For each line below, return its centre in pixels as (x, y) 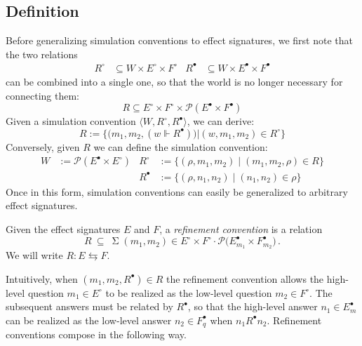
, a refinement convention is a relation (241, 229)
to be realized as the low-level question (189, 292)
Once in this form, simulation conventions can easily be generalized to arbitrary (177, 191)
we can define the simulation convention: (181, 146)
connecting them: (42, 95)
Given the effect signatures (63, 229)
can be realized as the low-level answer (89, 320)
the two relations (42, 54)
